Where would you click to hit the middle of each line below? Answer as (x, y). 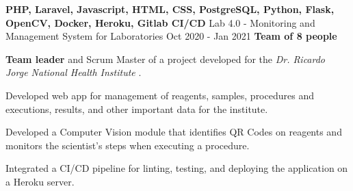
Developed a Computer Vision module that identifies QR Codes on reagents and (174, 132)
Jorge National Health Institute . (74, 72)
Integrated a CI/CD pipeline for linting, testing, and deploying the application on (177, 168)
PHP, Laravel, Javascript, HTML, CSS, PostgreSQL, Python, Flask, (170, 9)
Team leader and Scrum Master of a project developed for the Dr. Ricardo (166, 59)
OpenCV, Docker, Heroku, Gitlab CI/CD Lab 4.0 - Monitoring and (160, 22)
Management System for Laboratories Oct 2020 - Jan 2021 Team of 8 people (171, 36)
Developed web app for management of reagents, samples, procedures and (160, 95)
